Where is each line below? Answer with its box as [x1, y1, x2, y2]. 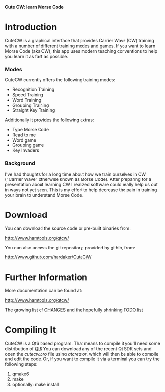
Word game [12, 137, 36, 143]
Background [5, 160, 36, 167]
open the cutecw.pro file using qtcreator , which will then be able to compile [5, 351, 159, 357]
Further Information [5, 271, 88, 283]
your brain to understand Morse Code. [5, 192, 83, 198]
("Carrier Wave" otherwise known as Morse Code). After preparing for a [5, 176, 152, 182]
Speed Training [12, 92, 43, 98]
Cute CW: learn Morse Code [5, 4, 64, 10]
